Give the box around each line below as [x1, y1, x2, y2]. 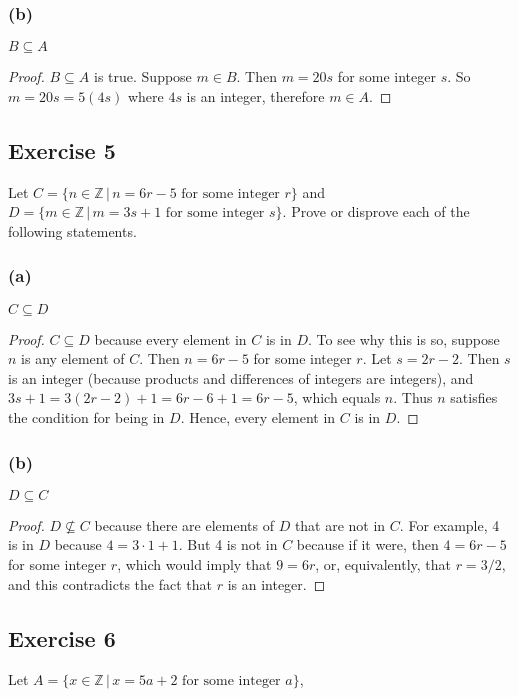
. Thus [393, 387, 433, 408]
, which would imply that [117, 553, 272, 574]
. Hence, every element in [180, 406, 336, 427]
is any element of [21, 348, 125, 369]
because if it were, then [296, 534, 439, 555]
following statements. [8, 220, 137, 241]
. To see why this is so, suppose [307, 328, 500, 349]
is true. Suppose [94, 66, 192, 87]
